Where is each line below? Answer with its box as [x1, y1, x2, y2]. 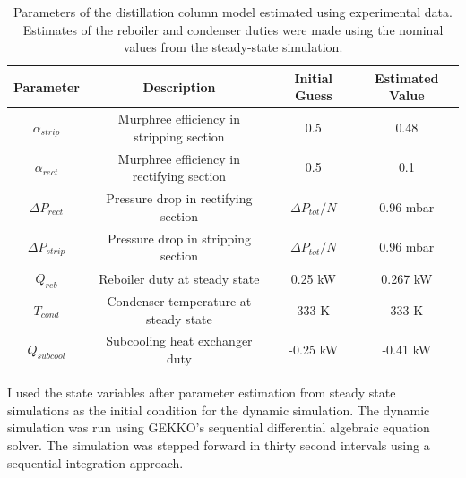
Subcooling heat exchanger [106, 331, 253, 350]
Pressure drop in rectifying [106, 189, 253, 208]
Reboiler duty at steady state [99, 269, 260, 287]
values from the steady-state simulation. [123, 38, 343, 56]
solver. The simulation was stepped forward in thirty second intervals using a [7, 435, 430, 454]
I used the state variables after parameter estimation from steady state [7, 383, 396, 402]
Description [142, 77, 216, 96]
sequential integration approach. [7, 453, 184, 472]
